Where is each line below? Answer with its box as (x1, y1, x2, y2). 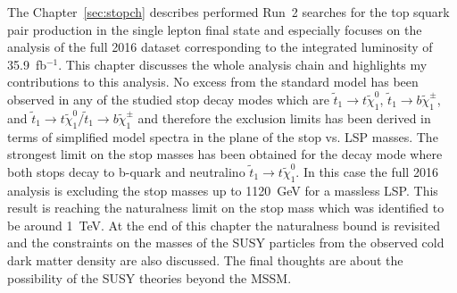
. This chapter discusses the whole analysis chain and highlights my (58, 54, 428, 73)
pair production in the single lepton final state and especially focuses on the (7, 20, 422, 38)
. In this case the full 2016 (295, 162, 438, 180)
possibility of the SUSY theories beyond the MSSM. (7, 268, 292, 287)
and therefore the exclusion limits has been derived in (137, 108, 431, 127)
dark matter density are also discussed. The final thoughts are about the (7, 250, 403, 269)
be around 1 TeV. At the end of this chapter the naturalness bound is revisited (7, 215, 441, 234)
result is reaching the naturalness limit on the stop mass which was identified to (7, 198, 445, 217)
